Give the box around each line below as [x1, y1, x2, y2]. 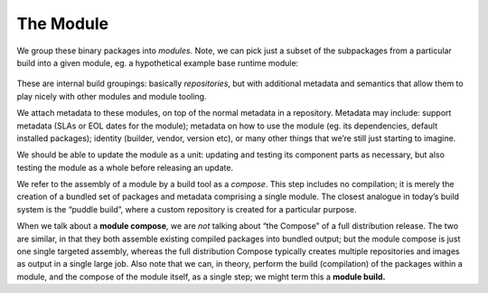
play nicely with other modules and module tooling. [16, 90, 207, 101]
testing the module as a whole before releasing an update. [16, 162, 234, 173]
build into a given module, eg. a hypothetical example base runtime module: [16, 57, 299, 68]
